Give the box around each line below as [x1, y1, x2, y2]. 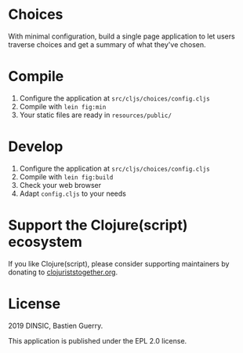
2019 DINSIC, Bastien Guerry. [8, 321, 103, 330]
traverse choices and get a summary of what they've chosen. [8, 39, 206, 49]
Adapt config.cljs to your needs [19, 189, 127, 198]
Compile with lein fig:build [19, 171, 114, 182]
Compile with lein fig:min [19, 101, 107, 111]
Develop [8, 138, 63, 156]
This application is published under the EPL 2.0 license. [8, 336, 187, 345]
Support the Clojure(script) [8, 216, 188, 233]
